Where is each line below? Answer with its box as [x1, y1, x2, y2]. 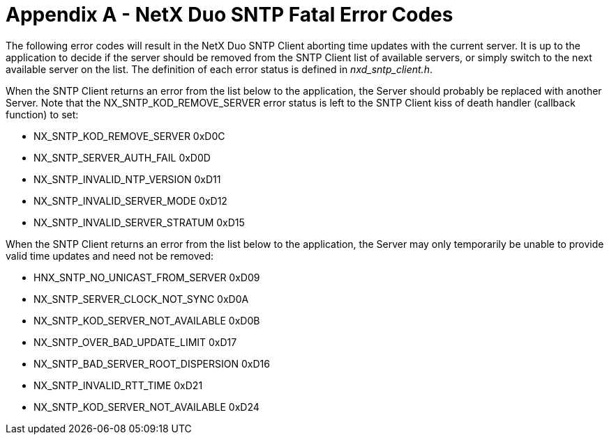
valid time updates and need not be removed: [6, 249, 214, 262]
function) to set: [6, 108, 79, 120]
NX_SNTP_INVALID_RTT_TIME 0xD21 [33, 379, 203, 391]
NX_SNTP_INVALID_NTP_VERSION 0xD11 [33, 173, 221, 185]
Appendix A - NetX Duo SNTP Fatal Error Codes [6, 3, 453, 26]
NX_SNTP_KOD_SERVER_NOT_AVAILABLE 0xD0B [33, 314, 260, 327]
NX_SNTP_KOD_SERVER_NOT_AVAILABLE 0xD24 [33, 400, 260, 413]
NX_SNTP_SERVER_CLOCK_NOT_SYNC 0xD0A [33, 292, 249, 305]
